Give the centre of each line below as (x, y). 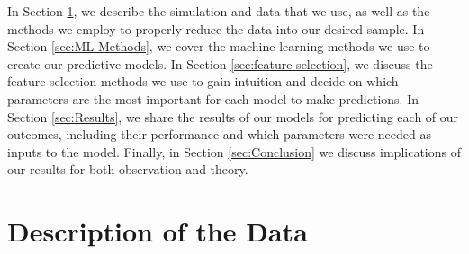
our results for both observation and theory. (128, 169)
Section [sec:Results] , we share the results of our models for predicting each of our (233, 116)
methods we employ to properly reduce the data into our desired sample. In (216, 28)
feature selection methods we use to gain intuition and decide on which (203, 81)
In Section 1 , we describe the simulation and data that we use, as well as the (219, 11)
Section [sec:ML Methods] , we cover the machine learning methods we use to (219, 46)
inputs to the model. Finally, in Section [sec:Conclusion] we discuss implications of (234, 151)
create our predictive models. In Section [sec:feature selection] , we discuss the (220, 63)
